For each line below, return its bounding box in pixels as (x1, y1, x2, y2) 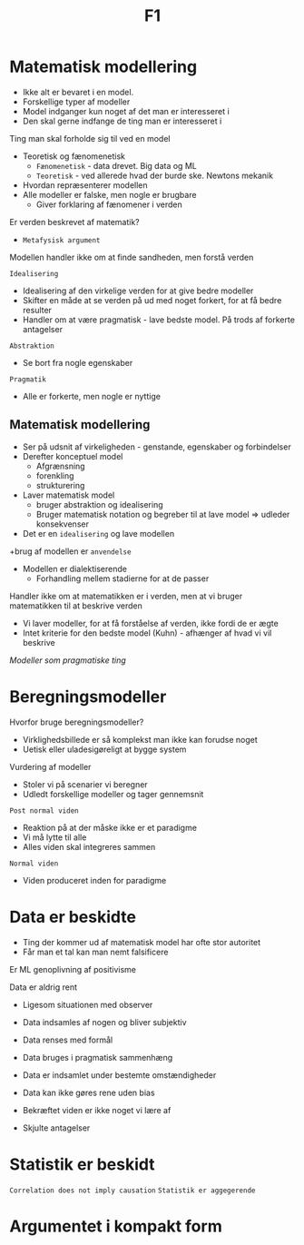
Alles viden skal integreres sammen (22, 841, 156, 852)
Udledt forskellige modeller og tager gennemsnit (22, 788, 204, 799)
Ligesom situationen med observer (22, 999, 153, 1010)
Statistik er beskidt (9, 1154, 156, 1174)
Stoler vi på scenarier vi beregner (22, 778, 148, 790)
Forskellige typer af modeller (22, 96, 131, 107)
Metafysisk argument (22, 235, 101, 245)
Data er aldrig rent (9, 982, 77, 993)
